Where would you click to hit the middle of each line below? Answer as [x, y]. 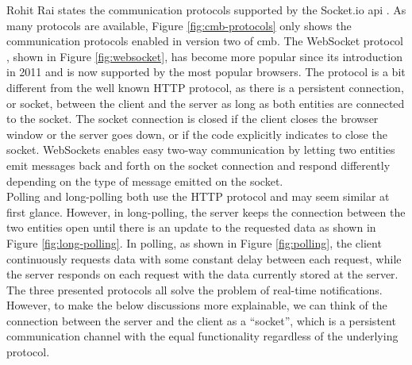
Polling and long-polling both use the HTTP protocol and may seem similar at [198, 196]
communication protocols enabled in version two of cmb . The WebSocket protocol [205, 41]
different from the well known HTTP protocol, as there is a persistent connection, [205, 87]
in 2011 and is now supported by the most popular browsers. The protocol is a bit [206, 72]
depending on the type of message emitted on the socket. [145, 181]
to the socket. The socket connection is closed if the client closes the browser [193, 119]
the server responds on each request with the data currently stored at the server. [202, 274]
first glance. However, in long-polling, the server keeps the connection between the [206, 211]
